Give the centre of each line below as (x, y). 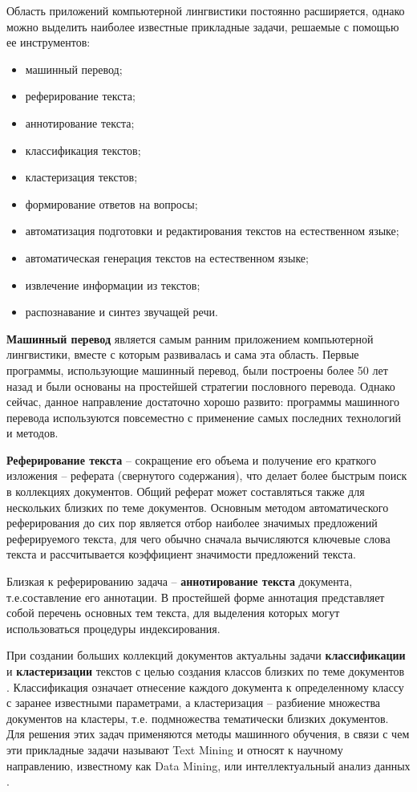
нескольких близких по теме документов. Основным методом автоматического (198, 507)
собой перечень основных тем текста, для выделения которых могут (173, 613)
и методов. (32, 433)
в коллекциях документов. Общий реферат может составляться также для (186, 491)
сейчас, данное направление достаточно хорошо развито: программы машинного (203, 402)
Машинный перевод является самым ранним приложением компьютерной (190, 338)
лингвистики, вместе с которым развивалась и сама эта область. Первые (183, 354)
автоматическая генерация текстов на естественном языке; (167, 257)
